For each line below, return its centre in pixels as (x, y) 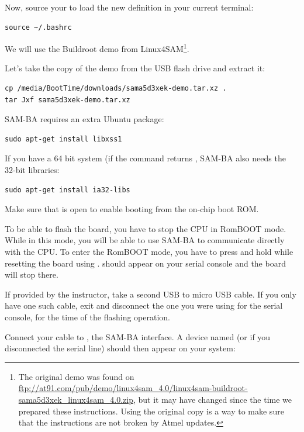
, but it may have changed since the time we (213, 399)
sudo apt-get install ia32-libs (68, 190)
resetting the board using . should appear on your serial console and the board (145, 263)
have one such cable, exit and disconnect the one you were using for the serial (144, 305)
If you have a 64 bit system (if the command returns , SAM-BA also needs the (145, 158)
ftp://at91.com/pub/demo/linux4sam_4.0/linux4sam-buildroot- (133, 388)
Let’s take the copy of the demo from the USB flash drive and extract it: (135, 68)
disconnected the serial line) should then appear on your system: (120, 348)
